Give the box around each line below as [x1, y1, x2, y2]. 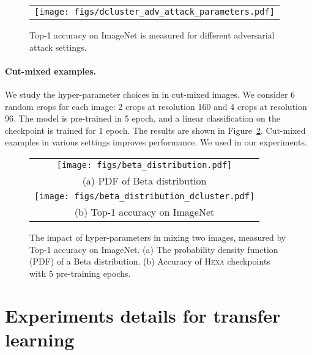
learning [5, 326, 75, 351]
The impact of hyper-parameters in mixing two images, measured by [29, 230, 286, 243]
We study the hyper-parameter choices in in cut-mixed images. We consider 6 [5, 87, 295, 100]
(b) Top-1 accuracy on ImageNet [74, 204, 215, 219]
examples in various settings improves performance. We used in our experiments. [5, 136, 307, 148]
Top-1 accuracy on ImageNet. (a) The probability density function [29, 243, 278, 255]
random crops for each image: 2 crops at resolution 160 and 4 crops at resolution [5, 100, 307, 112]
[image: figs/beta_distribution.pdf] [56, 159, 232, 170]
